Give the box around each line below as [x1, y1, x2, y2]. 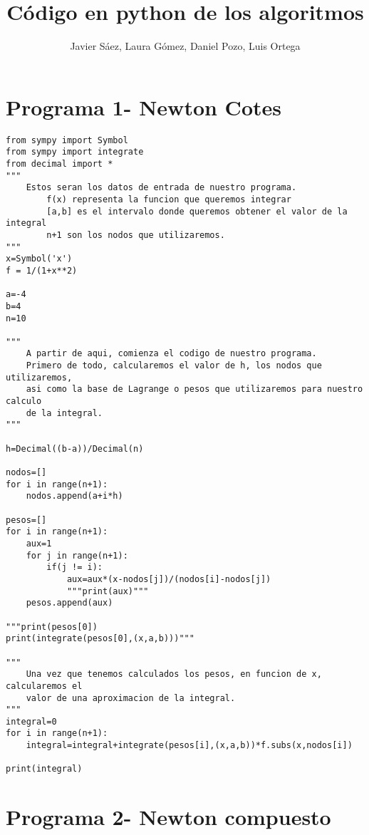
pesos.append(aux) [26, 598, 113, 608]
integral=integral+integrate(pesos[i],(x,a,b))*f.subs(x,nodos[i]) [26, 740, 353, 751]
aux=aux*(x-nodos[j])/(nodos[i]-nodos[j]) [66, 574, 271, 584]
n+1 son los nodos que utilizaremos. [46, 229, 225, 240]
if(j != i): [46, 562, 103, 573]
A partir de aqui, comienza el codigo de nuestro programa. [26, 348, 317, 359]
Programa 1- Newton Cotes [6, 92, 281, 121]
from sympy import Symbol [6, 135, 128, 145]
